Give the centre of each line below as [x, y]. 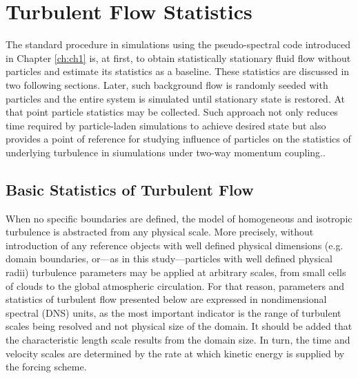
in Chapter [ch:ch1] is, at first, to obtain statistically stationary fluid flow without [178, 57]
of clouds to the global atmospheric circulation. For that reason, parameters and [175, 285]
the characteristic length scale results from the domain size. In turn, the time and [178, 340]
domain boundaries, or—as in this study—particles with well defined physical [169, 259]
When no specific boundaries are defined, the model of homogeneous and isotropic [179, 218]
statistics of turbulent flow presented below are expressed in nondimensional [166, 299]
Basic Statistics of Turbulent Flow [130, 189]
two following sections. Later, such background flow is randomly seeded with [167, 84]
